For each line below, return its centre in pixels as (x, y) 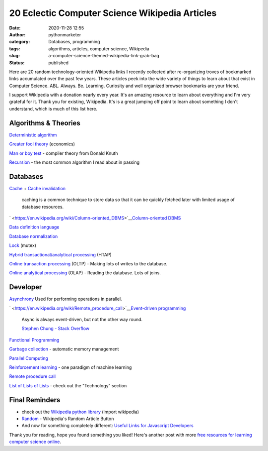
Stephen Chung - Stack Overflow (55, 329)
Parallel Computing (29, 358)
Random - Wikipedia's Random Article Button (68, 419)
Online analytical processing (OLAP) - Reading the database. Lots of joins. (85, 273)
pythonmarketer (65, 34)
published (59, 63)
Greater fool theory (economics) (42, 144)
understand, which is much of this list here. (53, 109)
